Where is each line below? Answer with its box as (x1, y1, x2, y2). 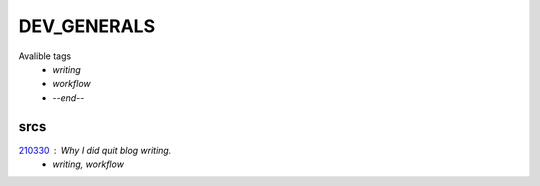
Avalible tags (18, 50, 72, 62)
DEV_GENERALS (18, 15, 155, 37)
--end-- (52, 91, 85, 104)
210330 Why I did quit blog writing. (18, 144, 172, 156)
